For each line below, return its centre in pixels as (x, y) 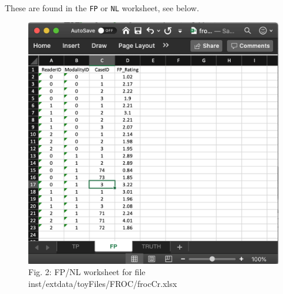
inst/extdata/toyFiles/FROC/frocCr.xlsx (103, 283)
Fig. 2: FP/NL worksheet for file (87, 272)
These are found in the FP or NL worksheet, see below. (102, 8)
